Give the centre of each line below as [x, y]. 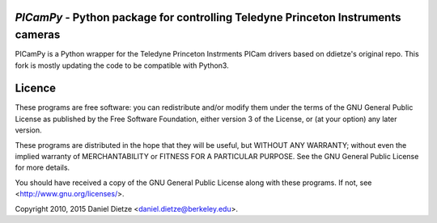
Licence [36, 88]
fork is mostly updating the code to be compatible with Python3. [122, 65]
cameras [38, 35]
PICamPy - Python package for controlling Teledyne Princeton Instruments [208, 17]
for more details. [42, 168]
